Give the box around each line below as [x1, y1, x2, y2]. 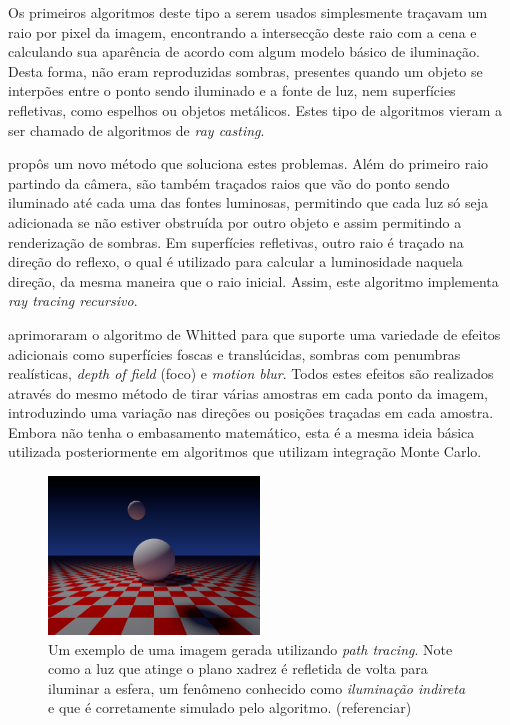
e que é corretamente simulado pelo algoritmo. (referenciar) [48, 697, 412, 718]
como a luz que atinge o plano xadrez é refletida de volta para [48, 658, 428, 679]
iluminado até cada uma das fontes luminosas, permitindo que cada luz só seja [8, 192, 488, 213]
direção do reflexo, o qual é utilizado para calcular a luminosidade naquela [8, 251, 463, 272]
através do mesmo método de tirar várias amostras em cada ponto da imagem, [8, 382, 489, 403]
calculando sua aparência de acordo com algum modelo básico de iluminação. [8, 41, 480, 62]
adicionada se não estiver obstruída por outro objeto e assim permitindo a [8, 211, 462, 232]
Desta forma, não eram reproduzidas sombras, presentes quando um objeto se [8, 60, 483, 81]
